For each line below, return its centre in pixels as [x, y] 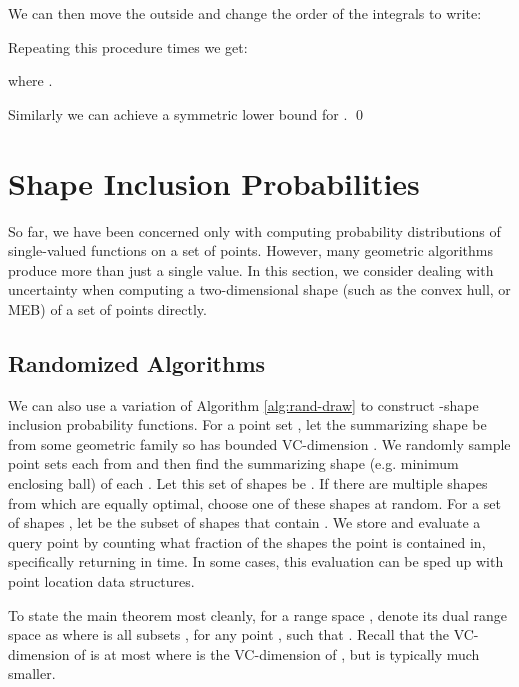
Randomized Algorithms [137, 362]
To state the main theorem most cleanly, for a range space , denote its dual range [257, 614]
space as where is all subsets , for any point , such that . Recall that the [228, 634]
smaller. [32, 673]
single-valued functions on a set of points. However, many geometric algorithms [251, 250]
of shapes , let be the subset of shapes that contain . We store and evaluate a [244, 522]
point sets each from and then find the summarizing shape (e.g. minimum [233, 463]
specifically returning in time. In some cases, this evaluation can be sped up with [256, 561]
